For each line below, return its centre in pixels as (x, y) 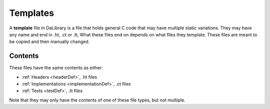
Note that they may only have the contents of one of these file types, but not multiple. (97, 100)
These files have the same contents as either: (56, 68)
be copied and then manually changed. (49, 42)
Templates (32, 13)
